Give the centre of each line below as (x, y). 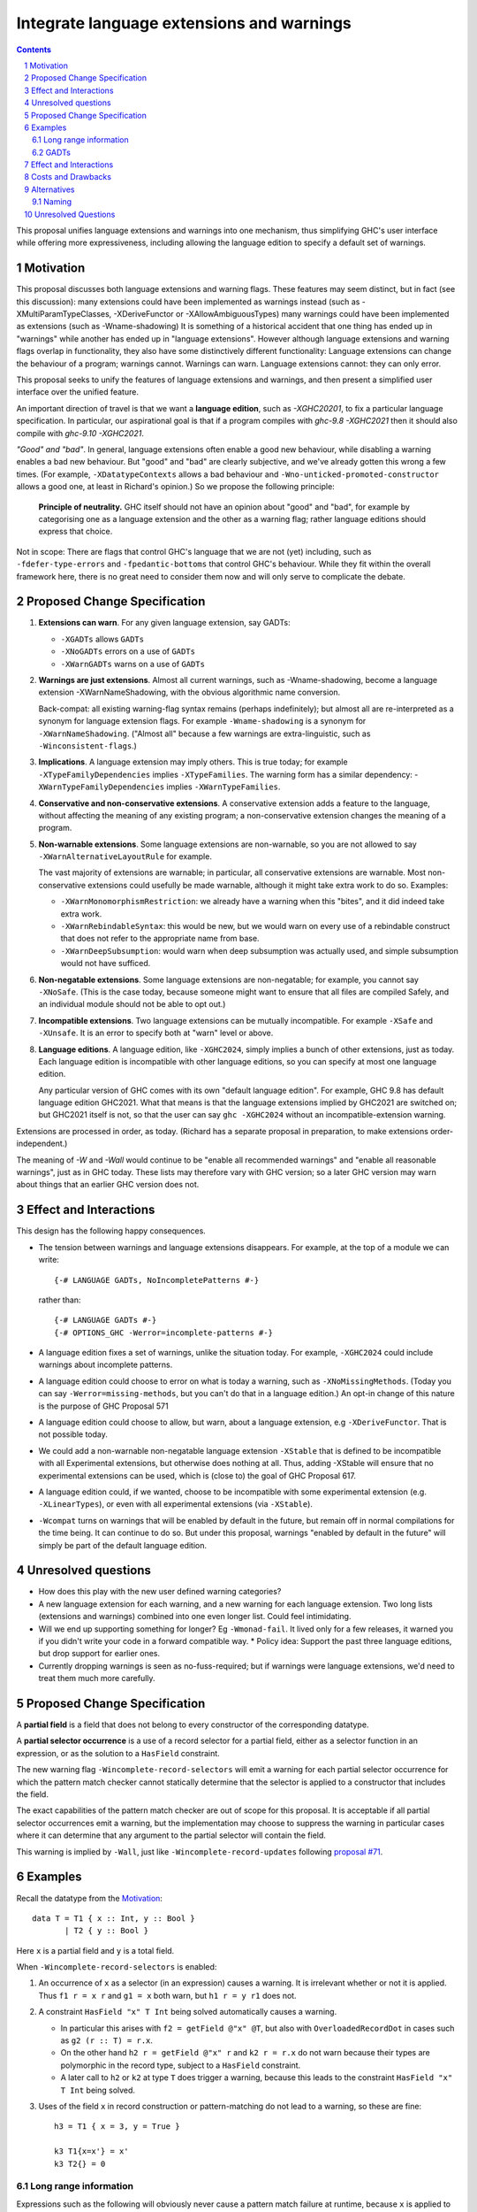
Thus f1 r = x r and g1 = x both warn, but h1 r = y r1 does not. (167, 1995)
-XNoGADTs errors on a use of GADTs (128, 651)
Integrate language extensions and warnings (184, 23)
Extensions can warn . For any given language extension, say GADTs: (164, 623)
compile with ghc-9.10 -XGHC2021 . (80, 433)
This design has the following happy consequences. (111, 1231)
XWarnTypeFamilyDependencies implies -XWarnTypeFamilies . (159, 787)
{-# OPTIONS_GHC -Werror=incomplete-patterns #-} (164, 1333)
